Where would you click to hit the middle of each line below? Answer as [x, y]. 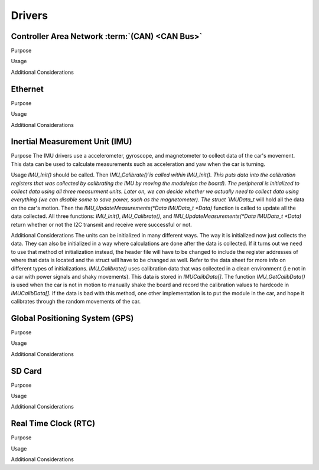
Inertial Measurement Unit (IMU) [71, 142]
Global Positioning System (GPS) [72, 318]
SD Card [26, 371]
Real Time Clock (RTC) [53, 424]
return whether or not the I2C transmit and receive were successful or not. [101, 224]
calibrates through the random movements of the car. [76, 302]
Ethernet [27, 89]
